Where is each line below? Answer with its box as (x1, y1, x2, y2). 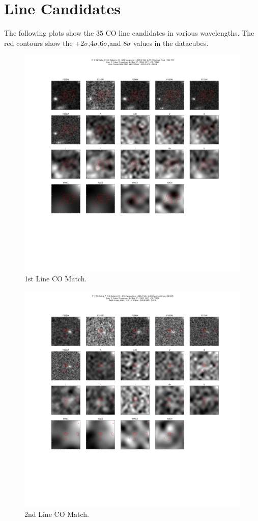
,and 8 (107, 37, 127, 48)
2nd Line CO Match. (24, 509, 89, 519)
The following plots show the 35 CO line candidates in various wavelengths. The (4, 28, 254, 38)
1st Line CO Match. (24, 273, 87, 283)
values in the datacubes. (133, 37, 209, 48)
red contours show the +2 (4, 37, 84, 48)
